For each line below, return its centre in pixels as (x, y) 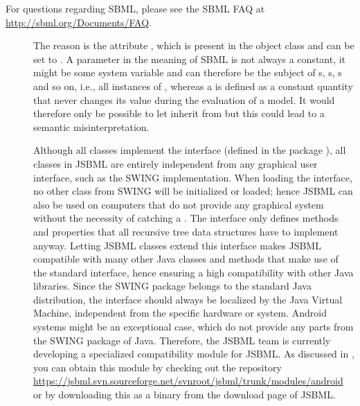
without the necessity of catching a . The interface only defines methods (186, 218)
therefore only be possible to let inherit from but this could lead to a (179, 113)
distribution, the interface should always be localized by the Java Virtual (188, 299)
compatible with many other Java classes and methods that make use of (186, 259)
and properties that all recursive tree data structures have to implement (186, 231)
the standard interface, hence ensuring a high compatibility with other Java (193, 272)
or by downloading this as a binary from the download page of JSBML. (184, 395)
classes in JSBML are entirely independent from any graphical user (175, 163)
